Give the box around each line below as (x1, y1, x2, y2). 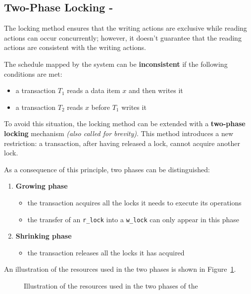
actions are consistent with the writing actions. (4, 42, 146, 52)
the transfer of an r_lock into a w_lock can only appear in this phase (27, 214, 239, 224)
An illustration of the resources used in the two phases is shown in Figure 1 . (4, 264, 236, 274)
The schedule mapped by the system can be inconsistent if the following (4, 58, 228, 69)
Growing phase (15, 181, 68, 191)
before (91, 101, 110, 112)
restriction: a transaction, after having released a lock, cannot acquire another (4, 138, 240, 148)
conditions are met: (4, 68, 62, 79)
